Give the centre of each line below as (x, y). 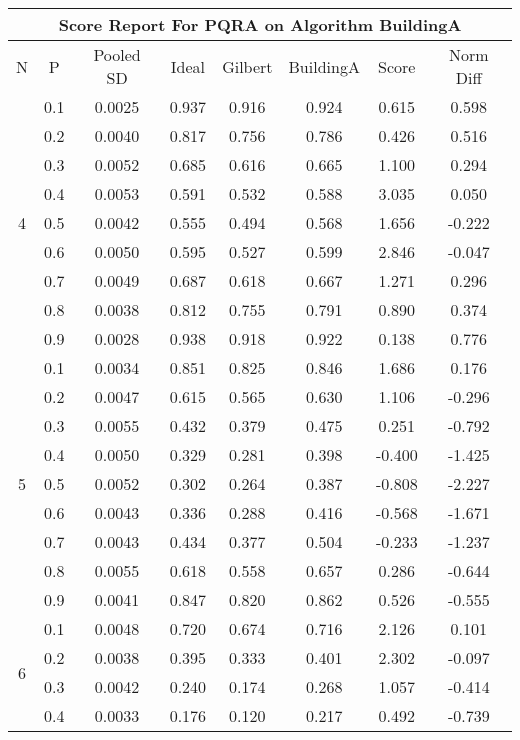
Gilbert (247, 66)
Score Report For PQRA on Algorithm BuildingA (260, 24)
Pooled (117, 54)
